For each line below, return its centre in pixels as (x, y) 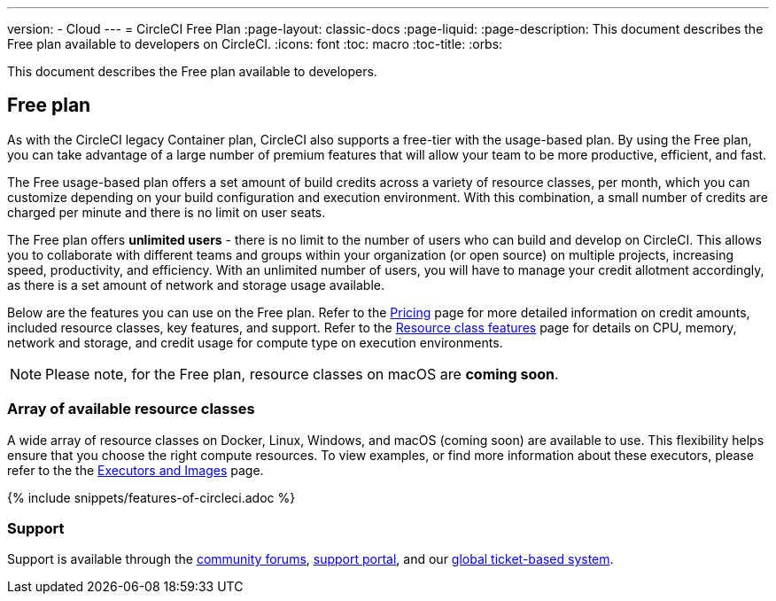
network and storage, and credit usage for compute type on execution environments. (255, 342)
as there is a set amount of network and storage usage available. (196, 285)
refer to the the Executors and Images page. (136, 470)
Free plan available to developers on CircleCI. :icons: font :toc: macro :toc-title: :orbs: (255, 44)
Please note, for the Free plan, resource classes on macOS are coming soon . (302, 374)
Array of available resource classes (131, 409)
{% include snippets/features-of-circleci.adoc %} (151, 497)
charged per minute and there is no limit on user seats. (167, 212)
